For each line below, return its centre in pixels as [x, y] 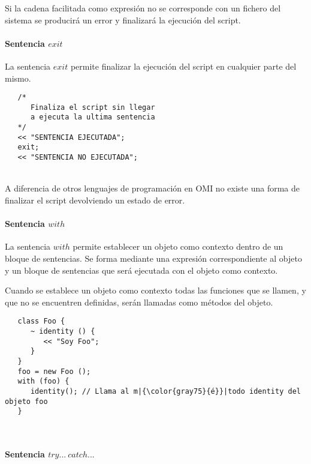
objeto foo [26, 401]
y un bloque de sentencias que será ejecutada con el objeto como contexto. [141, 270]
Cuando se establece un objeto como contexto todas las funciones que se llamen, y [155, 290]
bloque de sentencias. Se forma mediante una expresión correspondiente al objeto [153, 258]
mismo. [18, 78]
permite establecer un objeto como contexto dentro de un [178, 246]
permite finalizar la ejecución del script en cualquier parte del [183, 66]
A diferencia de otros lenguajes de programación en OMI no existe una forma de [152, 188]
